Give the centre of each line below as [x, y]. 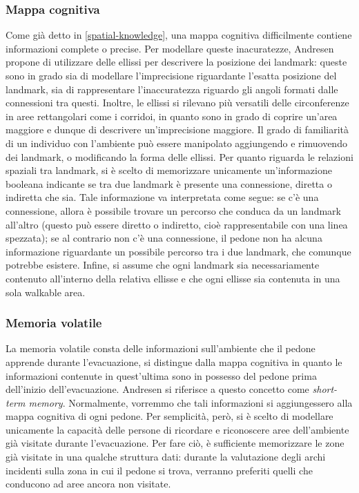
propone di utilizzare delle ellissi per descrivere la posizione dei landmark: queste [176, 62]
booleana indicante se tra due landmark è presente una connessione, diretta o [169, 183]
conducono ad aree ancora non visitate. [88, 484]
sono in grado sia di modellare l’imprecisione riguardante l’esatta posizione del [171, 75]
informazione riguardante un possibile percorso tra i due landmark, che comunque [178, 251]
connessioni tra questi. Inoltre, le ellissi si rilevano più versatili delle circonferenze [177, 103]
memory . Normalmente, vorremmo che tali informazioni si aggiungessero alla [191, 402]
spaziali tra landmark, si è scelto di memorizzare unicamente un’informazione [169, 170]
